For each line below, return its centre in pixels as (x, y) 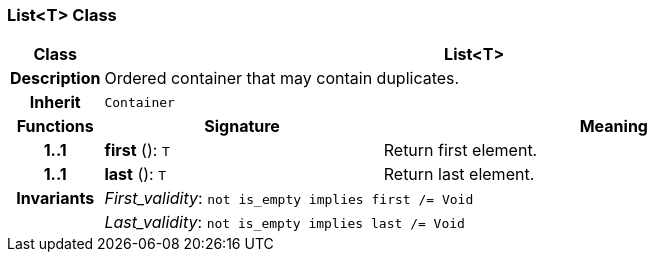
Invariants (55, 198)
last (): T (135, 174)
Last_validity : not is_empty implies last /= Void (284, 222)
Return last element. (459, 174)
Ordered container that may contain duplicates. (282, 78)
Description (55, 78)
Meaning (613, 126)
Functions (55, 126)
